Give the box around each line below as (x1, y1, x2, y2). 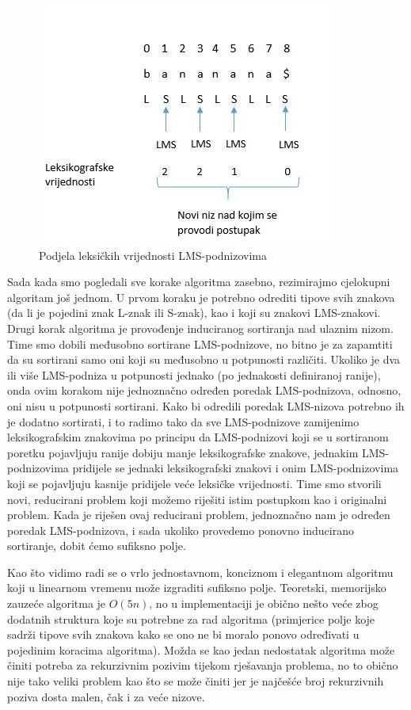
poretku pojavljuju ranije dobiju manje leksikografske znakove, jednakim (7, 444, 359, 460)
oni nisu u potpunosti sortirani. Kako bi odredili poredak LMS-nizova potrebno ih (7, 397, 405, 414)
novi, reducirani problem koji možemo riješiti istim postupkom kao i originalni (7, 491, 387, 507)
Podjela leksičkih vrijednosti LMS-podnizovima (39, 246, 268, 263)
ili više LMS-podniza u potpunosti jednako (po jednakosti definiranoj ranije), (7, 366, 381, 383)
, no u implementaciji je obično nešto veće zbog (149, 595, 379, 612)
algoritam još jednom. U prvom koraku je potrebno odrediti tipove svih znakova (7, 288, 395, 305)
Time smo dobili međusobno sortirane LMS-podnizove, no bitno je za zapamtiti (7, 335, 393, 352)
